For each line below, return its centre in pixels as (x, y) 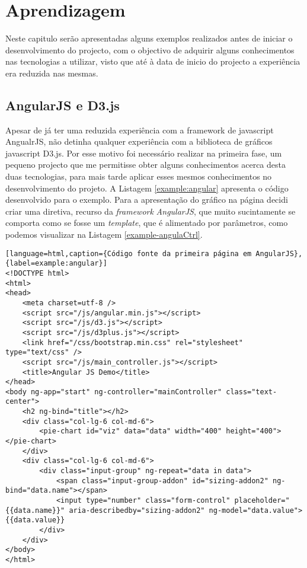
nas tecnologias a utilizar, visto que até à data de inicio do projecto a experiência (153, 61)
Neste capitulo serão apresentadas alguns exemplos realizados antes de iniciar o (149, 38)
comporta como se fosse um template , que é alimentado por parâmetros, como (147, 223)
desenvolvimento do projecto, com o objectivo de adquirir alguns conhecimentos (150, 50)
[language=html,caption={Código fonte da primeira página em (129, 253)
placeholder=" (262, 501)
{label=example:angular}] (56, 264)
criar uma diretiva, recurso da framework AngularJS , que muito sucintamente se (151, 211)
